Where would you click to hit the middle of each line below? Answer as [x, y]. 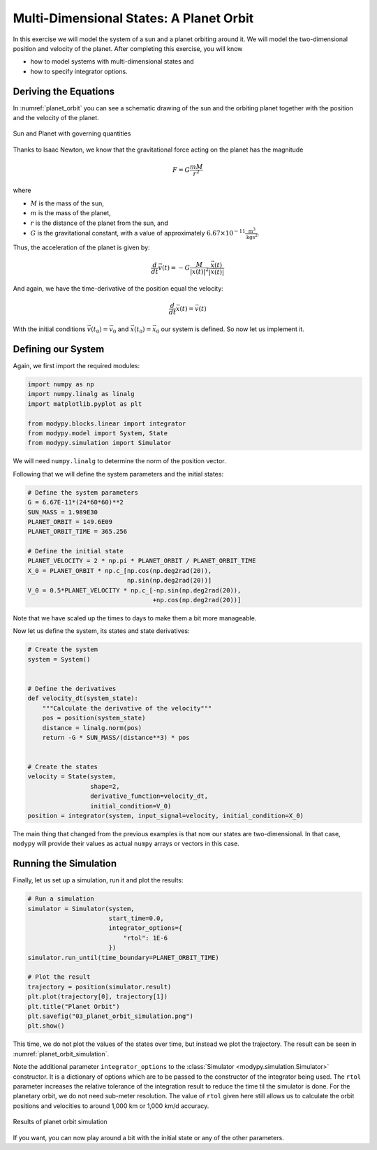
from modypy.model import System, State [97, 433]
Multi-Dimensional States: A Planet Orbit [133, 18]
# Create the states [62, 767]
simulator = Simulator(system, [81, 909]
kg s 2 [252, 236]
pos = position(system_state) [94, 718]
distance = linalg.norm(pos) [92, 728]
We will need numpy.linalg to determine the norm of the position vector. [119, 461]
